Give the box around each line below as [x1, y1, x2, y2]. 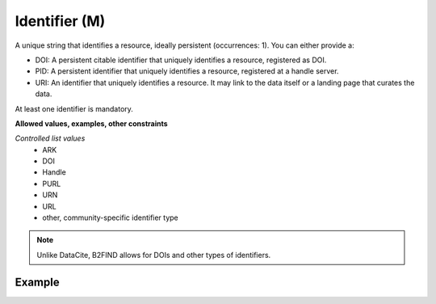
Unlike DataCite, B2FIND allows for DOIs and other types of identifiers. [36, 250, 271, 260]
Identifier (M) [15, 12, 106, 30]
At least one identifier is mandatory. [15, 103, 133, 113]
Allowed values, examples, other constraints [15, 118, 169, 129]
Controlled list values [15, 133, 86, 143]
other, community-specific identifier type [42, 213, 179, 222]
